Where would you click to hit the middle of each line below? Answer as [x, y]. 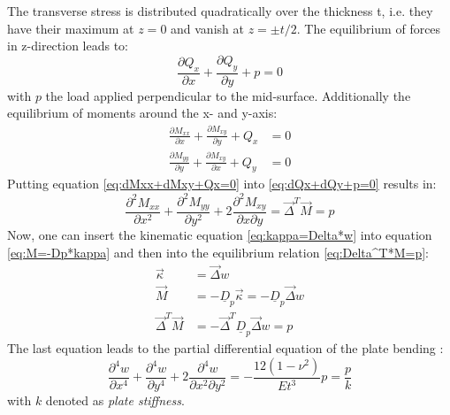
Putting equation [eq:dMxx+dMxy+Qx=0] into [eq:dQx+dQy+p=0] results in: [222, 184]
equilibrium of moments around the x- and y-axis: [142, 113]
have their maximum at [71, 28]
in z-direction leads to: [68, 46]
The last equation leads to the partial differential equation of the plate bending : [225, 348]
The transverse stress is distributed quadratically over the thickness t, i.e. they [220, 11]
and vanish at [207, 28]
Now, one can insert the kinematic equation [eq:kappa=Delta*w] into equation [220, 234]
